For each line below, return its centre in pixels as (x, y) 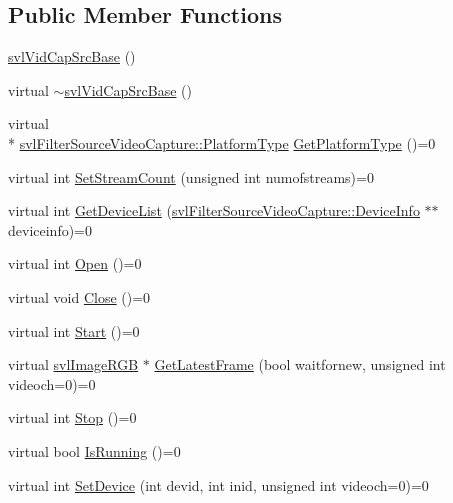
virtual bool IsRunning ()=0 (94, 450)
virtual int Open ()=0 (75, 263)
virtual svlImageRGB (73, 364)
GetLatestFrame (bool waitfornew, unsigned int (300, 364)
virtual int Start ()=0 (74, 330)
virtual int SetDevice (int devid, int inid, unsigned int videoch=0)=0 (218, 484)
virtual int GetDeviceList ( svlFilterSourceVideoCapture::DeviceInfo (214, 210)
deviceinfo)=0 (50, 229)
